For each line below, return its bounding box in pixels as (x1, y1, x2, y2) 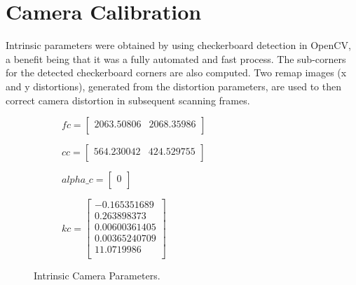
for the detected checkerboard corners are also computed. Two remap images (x (6, 65, 347, 80)
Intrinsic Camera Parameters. (34, 268, 160, 283)
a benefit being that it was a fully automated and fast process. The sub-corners (6, 51, 346, 66)
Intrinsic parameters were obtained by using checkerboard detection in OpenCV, (6, 38, 351, 53)
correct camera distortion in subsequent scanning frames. (6, 92, 250, 107)
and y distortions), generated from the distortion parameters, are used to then (6, 78, 342, 93)
